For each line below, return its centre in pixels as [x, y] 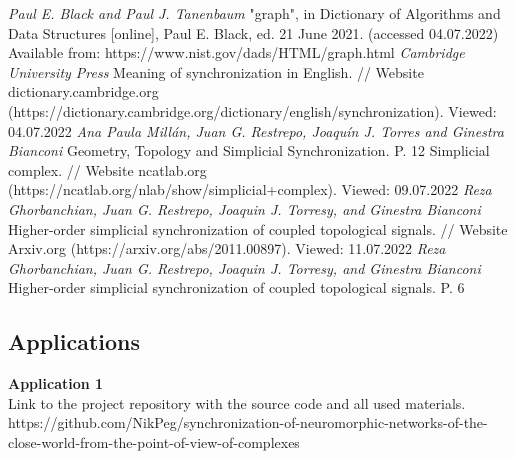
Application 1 [56, 383]
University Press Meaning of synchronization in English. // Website [216, 71]
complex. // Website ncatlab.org [107, 169]
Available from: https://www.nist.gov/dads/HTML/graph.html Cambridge [236, 52]
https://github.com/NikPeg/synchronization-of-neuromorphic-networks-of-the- [248, 422]
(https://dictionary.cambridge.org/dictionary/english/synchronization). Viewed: [252, 110]
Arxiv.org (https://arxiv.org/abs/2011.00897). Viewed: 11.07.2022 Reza [227, 248]
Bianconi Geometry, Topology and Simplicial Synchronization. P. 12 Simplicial [249, 150]
